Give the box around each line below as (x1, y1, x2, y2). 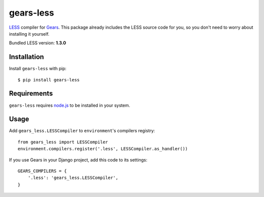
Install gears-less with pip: (9, 66, 67, 72)
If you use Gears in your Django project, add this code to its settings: (9, 157, 148, 163)
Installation (9, 53, 44, 61)
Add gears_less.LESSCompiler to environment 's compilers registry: (9, 128, 155, 134)
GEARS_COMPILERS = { (18, 168, 67, 174)
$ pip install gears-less (18, 77, 80, 82)
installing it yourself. (9, 31, 50, 37)
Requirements (9, 89, 53, 98)
